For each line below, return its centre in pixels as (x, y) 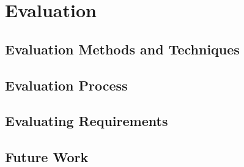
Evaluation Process (66, 85)
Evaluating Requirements (87, 121)
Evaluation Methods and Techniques (122, 49)
